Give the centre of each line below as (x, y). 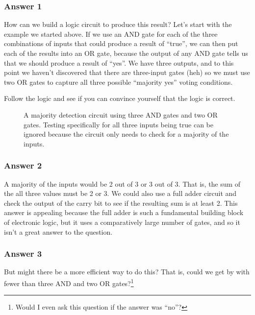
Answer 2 (23, 165)
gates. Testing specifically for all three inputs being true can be (118, 124)
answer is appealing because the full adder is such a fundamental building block (124, 212)
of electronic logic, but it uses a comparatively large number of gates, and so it (122, 222)
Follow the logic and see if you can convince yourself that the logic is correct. (120, 98)
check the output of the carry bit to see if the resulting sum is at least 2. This (121, 203)
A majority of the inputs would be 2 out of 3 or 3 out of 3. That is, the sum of (122, 183)
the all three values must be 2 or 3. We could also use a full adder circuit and (120, 193)
